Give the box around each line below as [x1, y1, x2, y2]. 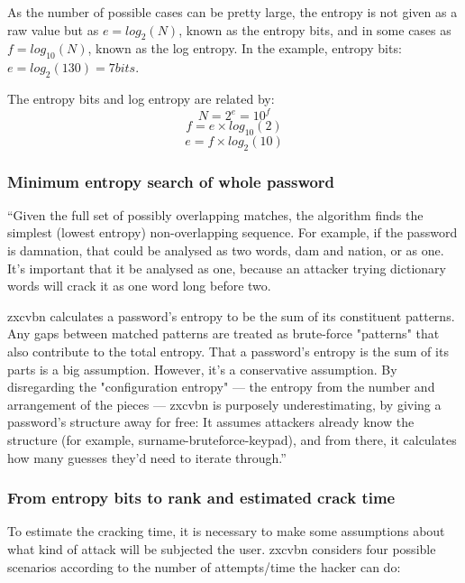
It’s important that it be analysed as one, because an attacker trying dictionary [7, 258, 446, 277]
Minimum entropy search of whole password [7, 170, 335, 192]
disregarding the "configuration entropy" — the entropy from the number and [7, 377, 435, 396]
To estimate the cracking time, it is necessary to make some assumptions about [7, 522, 445, 541]
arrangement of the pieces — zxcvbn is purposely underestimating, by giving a [7, 394, 442, 413]
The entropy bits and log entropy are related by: [7, 88, 275, 107]
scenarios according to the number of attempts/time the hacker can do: [7, 557, 401, 576]
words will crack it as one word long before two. [7, 276, 271, 295]
